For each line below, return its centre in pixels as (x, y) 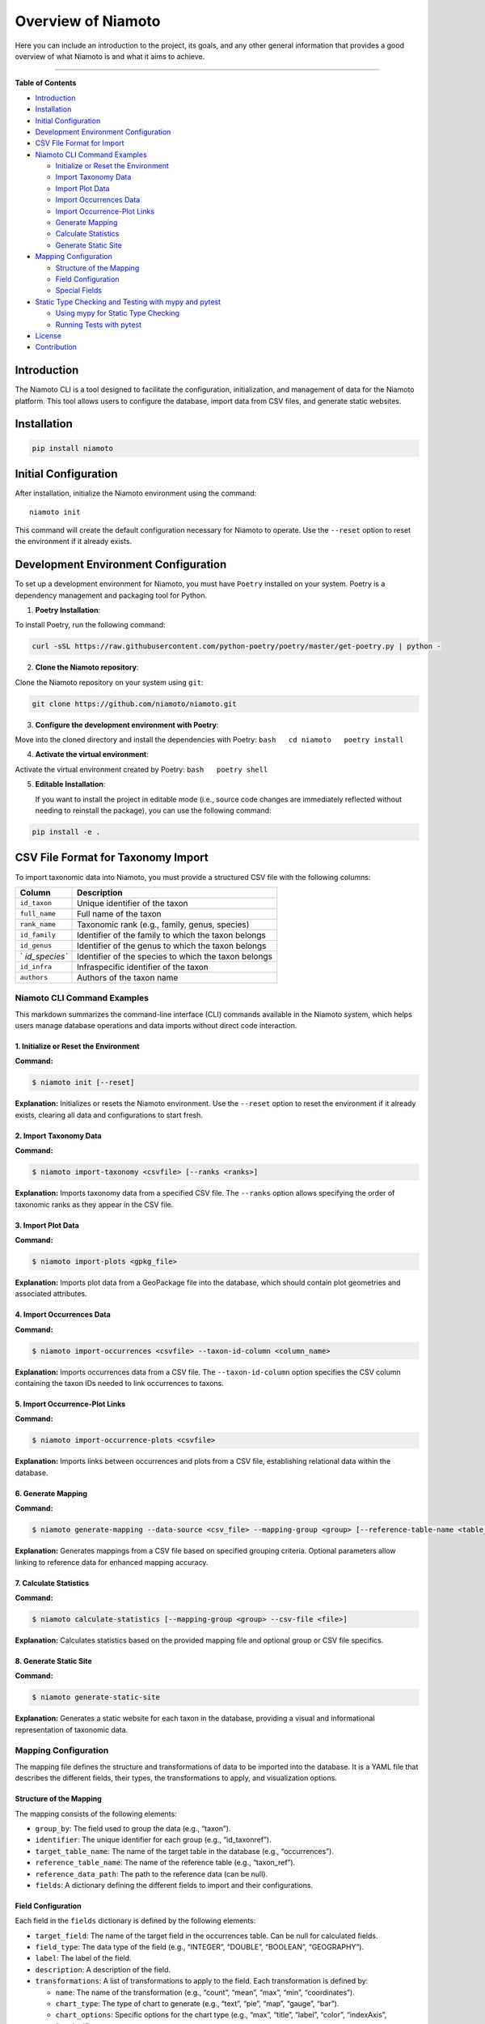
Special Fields (79, 291)
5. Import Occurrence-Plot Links (70, 1404)
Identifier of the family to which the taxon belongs (172, 935)
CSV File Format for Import (80, 143)
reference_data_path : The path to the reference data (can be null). (152, 1873)
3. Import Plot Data (47, 1225)
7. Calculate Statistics (52, 1583)
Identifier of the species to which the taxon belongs (175, 956)
